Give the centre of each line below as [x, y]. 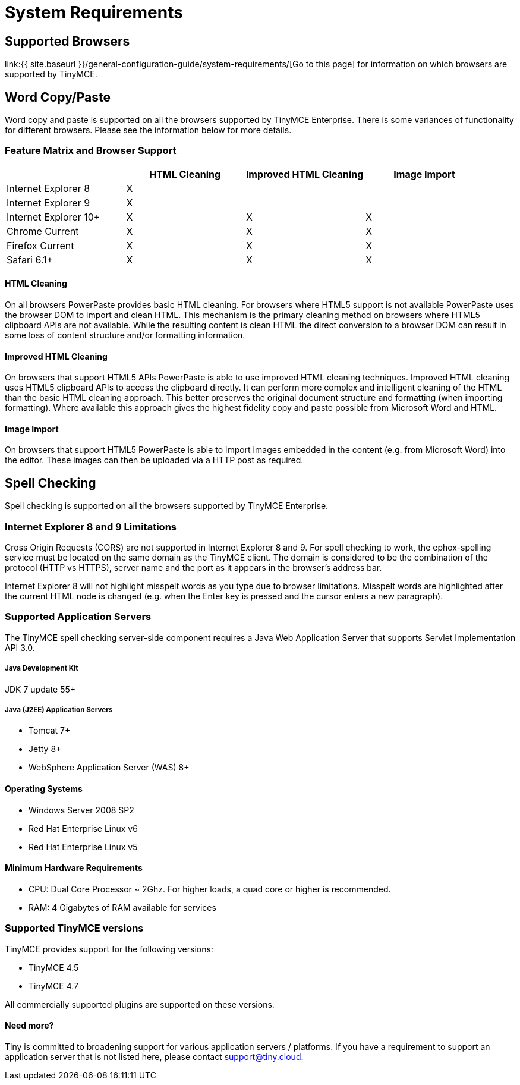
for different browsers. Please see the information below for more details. [148, 130]
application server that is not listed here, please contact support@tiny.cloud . [154, 1056]
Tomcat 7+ [50, 731]
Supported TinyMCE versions [74, 928]
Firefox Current [40, 245]
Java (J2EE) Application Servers [59, 710]
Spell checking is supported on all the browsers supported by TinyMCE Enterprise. [167, 506]
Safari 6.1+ [30, 260]
